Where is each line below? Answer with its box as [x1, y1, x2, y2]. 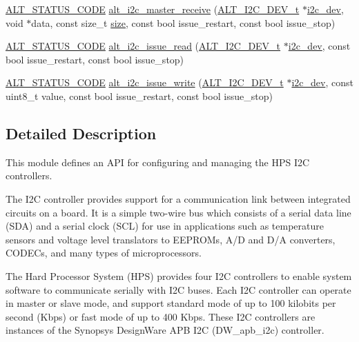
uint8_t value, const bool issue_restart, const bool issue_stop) [6, 88, 273, 103]
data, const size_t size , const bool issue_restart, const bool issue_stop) [31, 15, 336, 30]
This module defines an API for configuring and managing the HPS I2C [6, 154, 310, 169]
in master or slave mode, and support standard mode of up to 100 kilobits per [6, 296, 336, 310]
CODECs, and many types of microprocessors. [6, 245, 202, 260]
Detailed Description [6, 122, 157, 143]
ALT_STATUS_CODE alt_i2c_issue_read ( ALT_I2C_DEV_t [6, 39, 281, 53]
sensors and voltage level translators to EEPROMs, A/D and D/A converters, [6, 232, 336, 246]
